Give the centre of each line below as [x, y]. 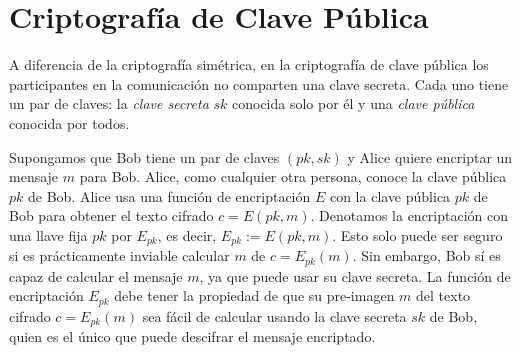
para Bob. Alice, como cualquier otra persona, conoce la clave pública [293, 176]
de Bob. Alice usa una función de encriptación [169, 195]
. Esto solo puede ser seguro [417, 234]
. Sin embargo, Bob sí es [426, 255]
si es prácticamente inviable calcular [119, 255]
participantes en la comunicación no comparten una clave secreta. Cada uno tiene [259, 83]
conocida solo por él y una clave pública [353, 103]
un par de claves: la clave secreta [109, 103]
